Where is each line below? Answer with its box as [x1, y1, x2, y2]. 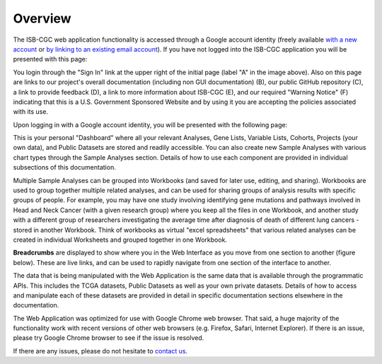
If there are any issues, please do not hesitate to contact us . [13, 346, 187, 355]
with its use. [13, 107, 49, 116]
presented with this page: [13, 55, 88, 64]
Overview [13, 11, 71, 26]
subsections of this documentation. [13, 163, 116, 172]
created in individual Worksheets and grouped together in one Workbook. [13, 235, 228, 244]
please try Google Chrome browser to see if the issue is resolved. [13, 334, 204, 342]
